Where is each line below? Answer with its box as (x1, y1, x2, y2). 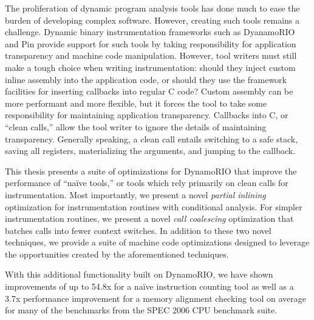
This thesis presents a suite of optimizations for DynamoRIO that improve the (5, 164, 297, 177)
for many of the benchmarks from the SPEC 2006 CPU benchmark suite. (5, 304, 278, 316)
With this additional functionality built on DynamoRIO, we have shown (5, 268, 273, 281)
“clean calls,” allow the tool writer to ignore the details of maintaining (5, 120, 267, 133)
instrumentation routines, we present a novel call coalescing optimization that (5, 212, 294, 225)
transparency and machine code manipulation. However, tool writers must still (5, 49, 297, 62)
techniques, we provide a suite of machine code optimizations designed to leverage (5, 236, 310, 248)
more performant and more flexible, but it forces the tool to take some (5, 96, 267, 109)
